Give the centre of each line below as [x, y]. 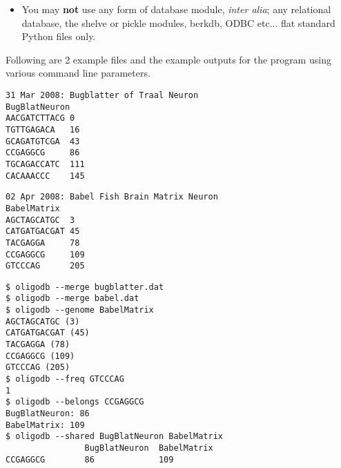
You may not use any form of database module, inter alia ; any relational [176, 9]
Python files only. [59, 36]
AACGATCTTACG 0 [40, 118]
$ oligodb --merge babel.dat [72, 299]
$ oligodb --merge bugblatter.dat [85, 287]
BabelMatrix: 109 [45, 425]
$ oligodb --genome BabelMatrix [80, 310]
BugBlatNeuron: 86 [48, 414]
